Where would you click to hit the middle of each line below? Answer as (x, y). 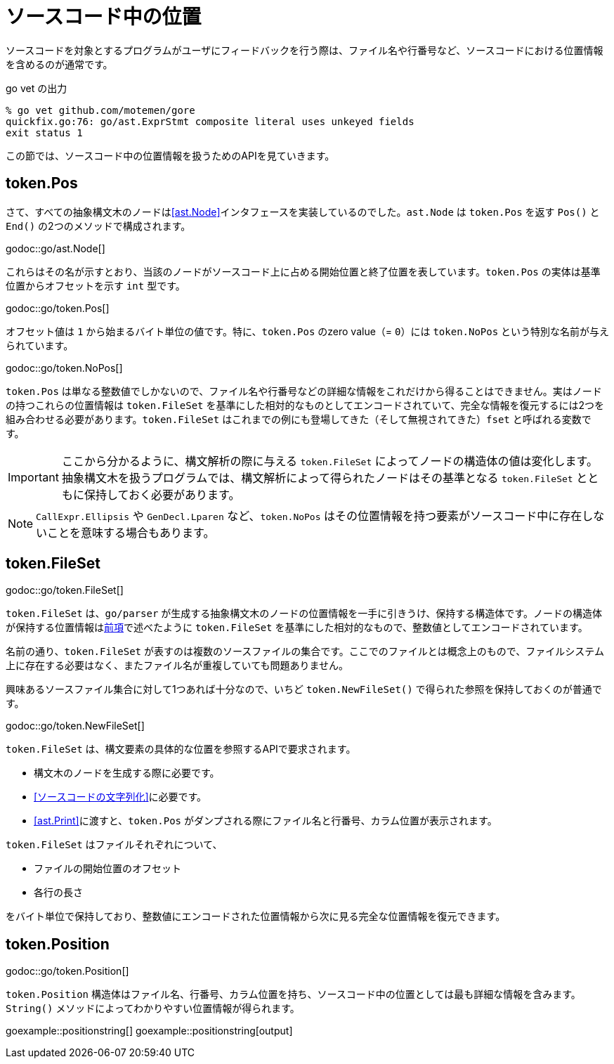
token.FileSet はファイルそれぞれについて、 (114, 845)
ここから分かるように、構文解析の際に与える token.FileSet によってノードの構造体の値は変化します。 (329, 461)
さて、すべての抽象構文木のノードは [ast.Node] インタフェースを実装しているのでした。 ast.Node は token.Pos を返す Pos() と (303, 212)
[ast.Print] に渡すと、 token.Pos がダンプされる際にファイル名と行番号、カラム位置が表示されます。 (266, 821)
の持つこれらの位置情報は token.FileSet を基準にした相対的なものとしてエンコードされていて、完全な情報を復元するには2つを (305, 405)
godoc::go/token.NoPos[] (64, 368)
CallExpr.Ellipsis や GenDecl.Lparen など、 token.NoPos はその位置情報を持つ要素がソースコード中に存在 (309, 515)
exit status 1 (44, 132)
